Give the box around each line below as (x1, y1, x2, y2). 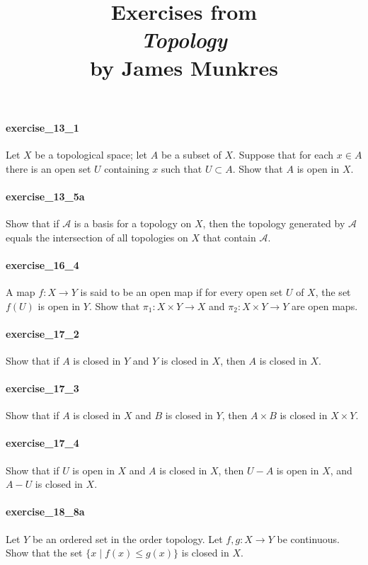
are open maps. (291, 298, 358, 313)
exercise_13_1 (6, 120, 79, 135)
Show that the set (6, 545, 83, 560)
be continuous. (277, 531, 340, 546)
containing (104, 161, 149, 176)
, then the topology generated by (202, 215, 345, 230)
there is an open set (6, 161, 91, 176)
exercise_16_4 (6, 257, 79, 272)
